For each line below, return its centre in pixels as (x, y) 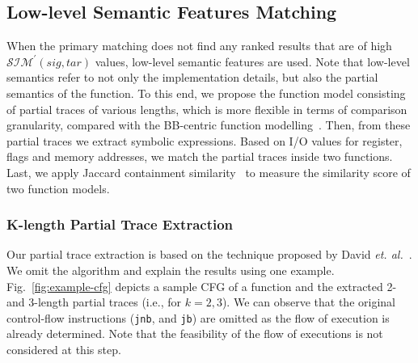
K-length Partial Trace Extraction (120, 224)
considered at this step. (64, 349)
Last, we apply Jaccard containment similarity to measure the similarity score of (209, 172)
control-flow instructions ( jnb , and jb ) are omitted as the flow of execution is (198, 317)
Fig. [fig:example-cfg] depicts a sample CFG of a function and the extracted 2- (202, 286)
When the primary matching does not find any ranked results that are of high (199, 46)
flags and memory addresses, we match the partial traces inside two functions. (200, 156)
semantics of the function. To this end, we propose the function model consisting (206, 93)
